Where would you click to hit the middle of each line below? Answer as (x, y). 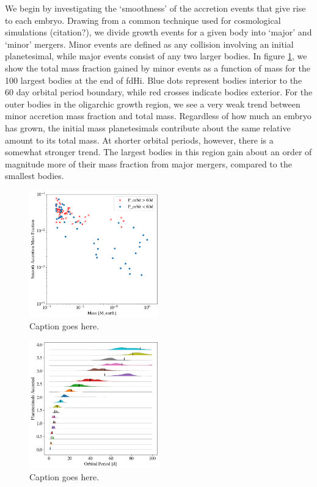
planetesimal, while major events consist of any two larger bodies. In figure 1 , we (156, 56)
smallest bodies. (35, 176)
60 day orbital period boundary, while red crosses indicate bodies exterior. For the (159, 92)
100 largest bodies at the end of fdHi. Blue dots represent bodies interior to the (154, 80)
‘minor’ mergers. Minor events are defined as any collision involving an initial (149, 44)
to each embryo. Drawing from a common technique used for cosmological (143, 20)
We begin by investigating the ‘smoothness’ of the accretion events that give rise (155, 8)
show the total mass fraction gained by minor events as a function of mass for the (158, 68)
